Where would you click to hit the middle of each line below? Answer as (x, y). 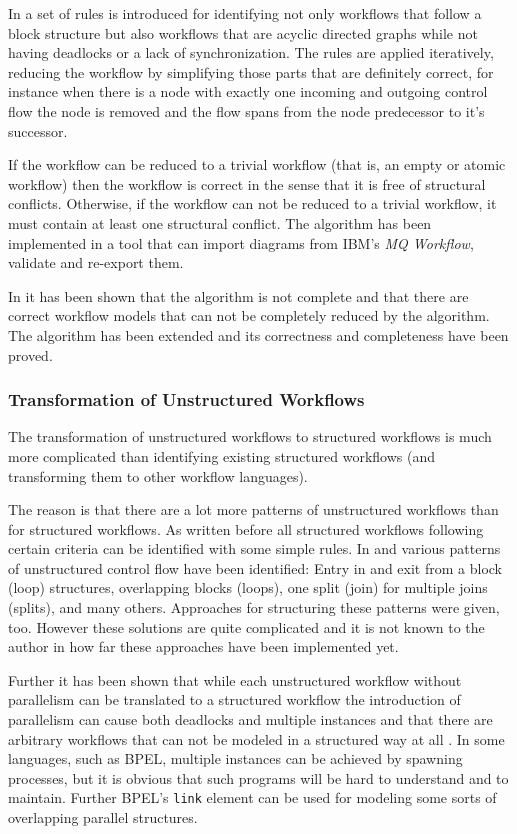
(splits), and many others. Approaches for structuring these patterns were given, (254, 607)
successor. (38, 130)
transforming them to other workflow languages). (158, 475)
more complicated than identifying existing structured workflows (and (222, 455)
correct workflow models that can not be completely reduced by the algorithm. (249, 315)
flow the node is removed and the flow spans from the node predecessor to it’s (246, 110)
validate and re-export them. (96, 262)
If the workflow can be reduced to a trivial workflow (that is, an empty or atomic (257, 164)
